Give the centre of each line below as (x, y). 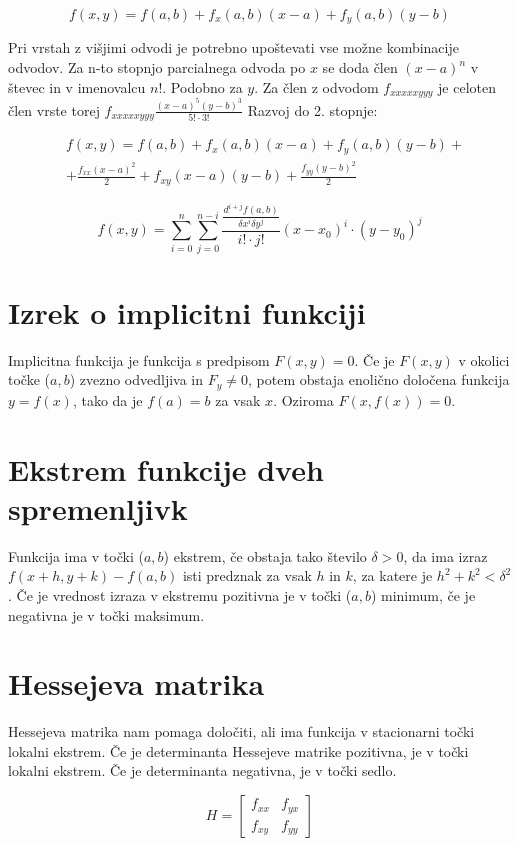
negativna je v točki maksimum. (106, 614)
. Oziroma (303, 399)
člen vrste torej (54, 109)
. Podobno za (202, 86)
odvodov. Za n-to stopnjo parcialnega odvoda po (157, 67)
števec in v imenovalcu (77, 86)
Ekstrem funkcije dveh (166, 468)
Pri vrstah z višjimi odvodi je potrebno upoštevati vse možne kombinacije (233, 47)
